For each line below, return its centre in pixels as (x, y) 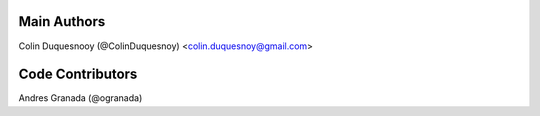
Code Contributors (78, 74)
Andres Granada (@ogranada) (80, 98)
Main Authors (62, 21)
